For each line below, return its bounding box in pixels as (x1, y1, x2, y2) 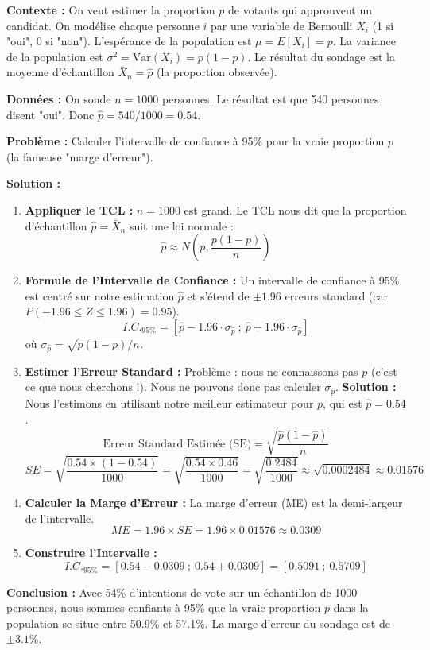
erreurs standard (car (285, 287, 389, 304)
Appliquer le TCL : (25, 201, 134, 218)
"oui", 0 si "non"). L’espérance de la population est (6, 33, 252, 49)
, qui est (323, 395, 362, 411)
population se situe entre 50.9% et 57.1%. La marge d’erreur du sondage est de (6, 614, 390, 631)
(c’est (370, 362, 397, 379)
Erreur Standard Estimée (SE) (103, 438, 252, 450)
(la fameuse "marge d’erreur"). (6, 148, 153, 164)
